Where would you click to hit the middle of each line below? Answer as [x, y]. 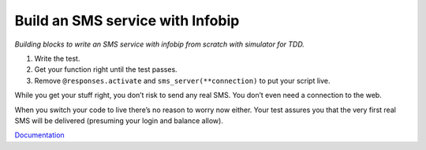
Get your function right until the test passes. [106, 69]
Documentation [39, 135]
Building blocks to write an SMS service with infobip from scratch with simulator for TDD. [160, 44]
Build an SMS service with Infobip [127, 21]
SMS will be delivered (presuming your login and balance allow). [119, 120]
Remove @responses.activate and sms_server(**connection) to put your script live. [182, 81]
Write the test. [57, 58]
